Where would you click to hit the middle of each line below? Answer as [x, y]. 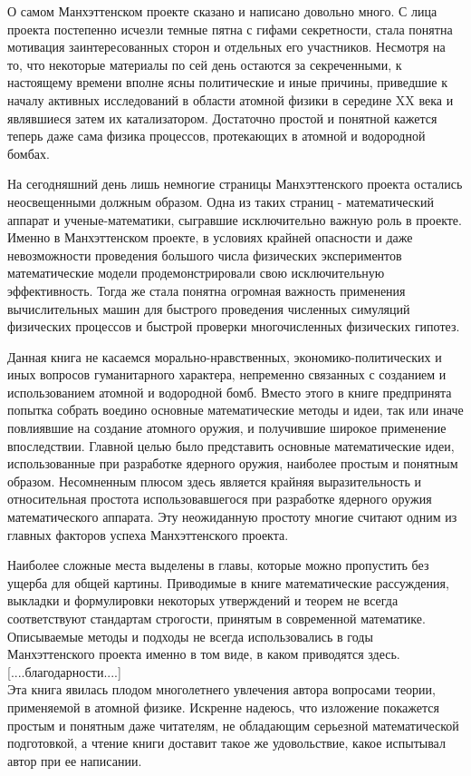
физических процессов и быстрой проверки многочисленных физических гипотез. [234, 326]
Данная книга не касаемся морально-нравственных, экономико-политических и [225, 356]
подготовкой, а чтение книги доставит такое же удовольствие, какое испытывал [226, 743]
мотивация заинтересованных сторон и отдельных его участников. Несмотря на [226, 47]
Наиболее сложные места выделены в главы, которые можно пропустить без [218, 565]
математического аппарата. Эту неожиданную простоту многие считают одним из [232, 517]
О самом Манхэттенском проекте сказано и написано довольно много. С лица [222, 11]
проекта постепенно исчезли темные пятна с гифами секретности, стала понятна [230, 29]
